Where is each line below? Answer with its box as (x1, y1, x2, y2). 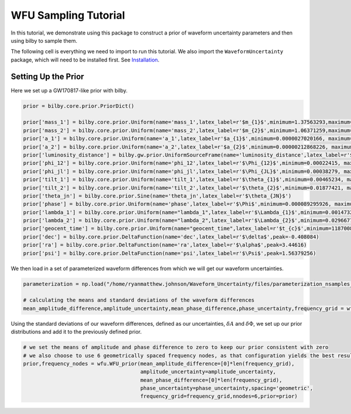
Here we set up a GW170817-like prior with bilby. (11, 87, 128, 94)
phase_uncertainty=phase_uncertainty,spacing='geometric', (140, 385, 313, 392)
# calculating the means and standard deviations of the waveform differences (23, 297, 254, 303)
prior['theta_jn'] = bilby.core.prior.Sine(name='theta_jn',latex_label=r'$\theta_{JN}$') (23, 192, 292, 199)
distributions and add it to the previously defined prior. (11, 328, 142, 336)
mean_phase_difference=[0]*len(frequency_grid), (140, 377, 283, 383)
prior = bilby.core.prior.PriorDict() (23, 102, 135, 109)
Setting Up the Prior (11, 71, 84, 81)
